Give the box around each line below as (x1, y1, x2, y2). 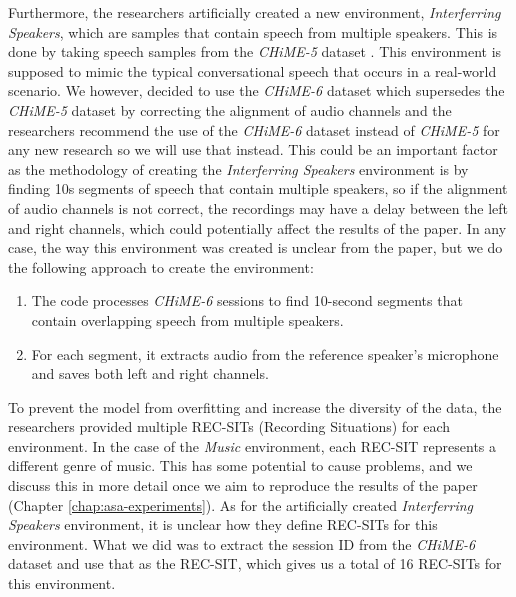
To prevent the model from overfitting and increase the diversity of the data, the (8, 396, 502, 417)
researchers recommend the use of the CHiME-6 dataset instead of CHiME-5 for (8, 119, 500, 140)
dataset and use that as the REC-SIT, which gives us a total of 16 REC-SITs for (8, 553, 502, 574)
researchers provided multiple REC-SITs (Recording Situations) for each (8, 416, 451, 437)
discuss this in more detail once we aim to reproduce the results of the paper (8, 475, 478, 496)
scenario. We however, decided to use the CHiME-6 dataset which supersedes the (8, 80, 505, 101)
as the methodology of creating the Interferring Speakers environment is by (8, 158, 469, 179)
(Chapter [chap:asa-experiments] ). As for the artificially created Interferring (8, 494, 474, 515)
